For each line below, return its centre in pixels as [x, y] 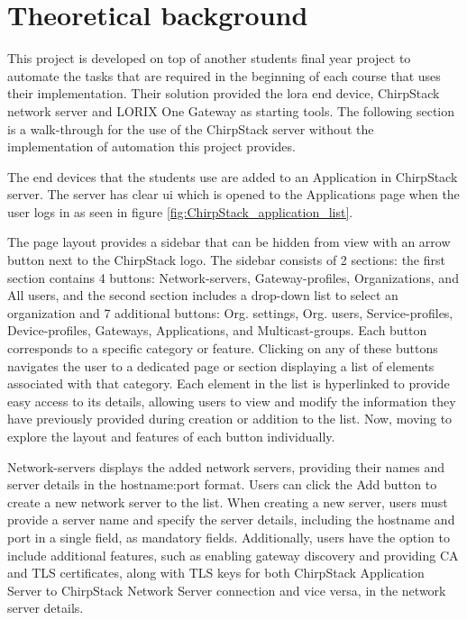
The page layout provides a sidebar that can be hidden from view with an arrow [229, 242]
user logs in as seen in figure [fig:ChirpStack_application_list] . [180, 211]
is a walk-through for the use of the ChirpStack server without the [191, 128]
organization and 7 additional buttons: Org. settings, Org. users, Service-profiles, [230, 312]
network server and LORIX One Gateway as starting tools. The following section [231, 110]
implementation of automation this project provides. [151, 146]
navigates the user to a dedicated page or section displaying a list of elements [221, 365]
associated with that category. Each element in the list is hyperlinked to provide [229, 383]
